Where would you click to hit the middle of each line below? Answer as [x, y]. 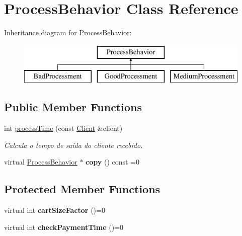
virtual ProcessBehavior [41, 162]
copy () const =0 [113, 162]
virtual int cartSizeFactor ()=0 [55, 210]
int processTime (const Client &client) [63, 128]
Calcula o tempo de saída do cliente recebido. [73, 145]
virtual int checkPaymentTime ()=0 [64, 227]
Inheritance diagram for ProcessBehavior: [68, 32]
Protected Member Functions [82, 189]
